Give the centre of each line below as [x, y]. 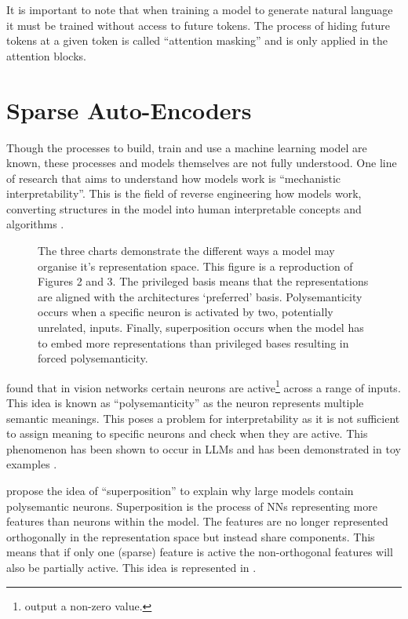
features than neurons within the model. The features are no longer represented [197, 521]
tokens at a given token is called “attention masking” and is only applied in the [197, 40]
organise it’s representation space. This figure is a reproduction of [195, 266]
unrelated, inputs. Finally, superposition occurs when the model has [201, 328]
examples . [32, 464]
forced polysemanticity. [93, 358]
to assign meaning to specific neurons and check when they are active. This [187, 433]
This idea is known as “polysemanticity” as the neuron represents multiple [185, 403]
